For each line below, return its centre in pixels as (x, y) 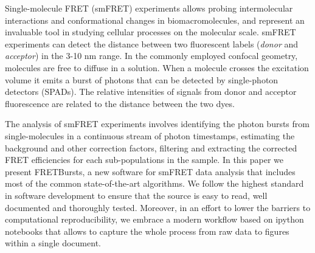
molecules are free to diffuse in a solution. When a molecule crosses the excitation (157, 67)
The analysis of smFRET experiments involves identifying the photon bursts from (157, 124)
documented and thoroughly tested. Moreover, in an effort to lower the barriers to (158, 207)
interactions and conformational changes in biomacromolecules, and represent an (155, 20)
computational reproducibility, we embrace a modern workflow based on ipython (154, 219)
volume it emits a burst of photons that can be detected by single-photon (142, 79)
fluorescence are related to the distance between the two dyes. (120, 103)
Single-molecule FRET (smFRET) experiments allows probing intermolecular (149, 8)
